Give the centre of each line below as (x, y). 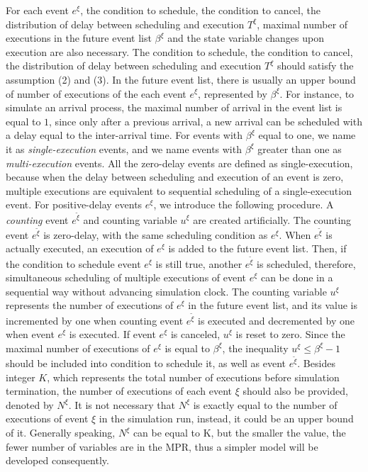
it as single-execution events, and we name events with (124, 148)
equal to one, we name (307, 135)
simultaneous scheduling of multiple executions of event (126, 277)
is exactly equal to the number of (265, 404)
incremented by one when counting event (95, 320)
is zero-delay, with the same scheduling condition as (156, 234)
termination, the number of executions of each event (119, 391)
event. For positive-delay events (74, 204)
